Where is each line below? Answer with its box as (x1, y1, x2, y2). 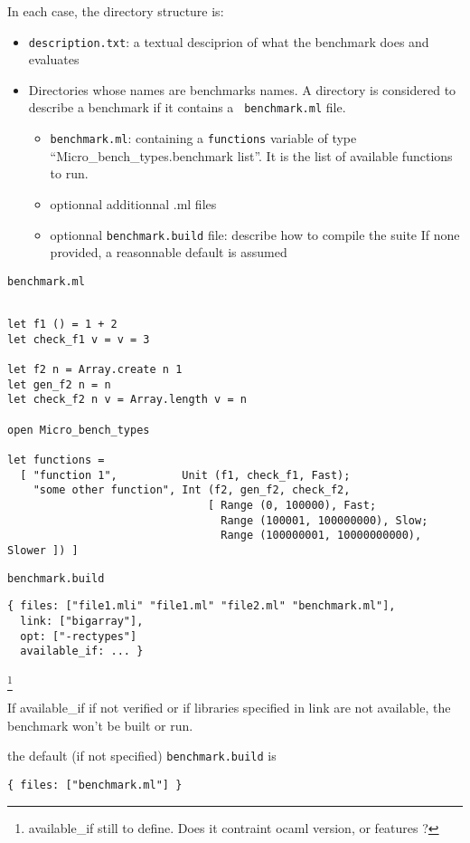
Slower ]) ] (7, 543, 79, 557)
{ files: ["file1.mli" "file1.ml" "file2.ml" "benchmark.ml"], (7, 599, 396, 613)
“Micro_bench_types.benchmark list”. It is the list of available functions (50, 146, 453, 165)
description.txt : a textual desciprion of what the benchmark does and (28, 32, 429, 51)
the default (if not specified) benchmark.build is (7, 746, 277, 765)
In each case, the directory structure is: (7, 2, 224, 20)
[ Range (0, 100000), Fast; (207, 498, 377, 512)
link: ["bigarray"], (20, 614, 144, 627)
